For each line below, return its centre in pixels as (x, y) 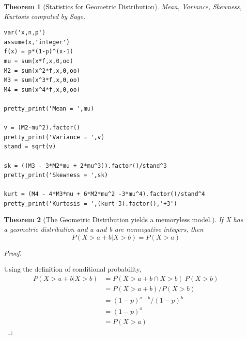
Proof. (13, 252)
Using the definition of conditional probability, (73, 269)
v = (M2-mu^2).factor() (42, 128)
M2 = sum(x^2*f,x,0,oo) (42, 71)
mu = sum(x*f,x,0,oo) (39, 61)
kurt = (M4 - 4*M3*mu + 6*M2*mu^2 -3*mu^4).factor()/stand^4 (105, 194)
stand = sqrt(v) (30, 147)
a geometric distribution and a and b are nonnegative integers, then (104, 229)
